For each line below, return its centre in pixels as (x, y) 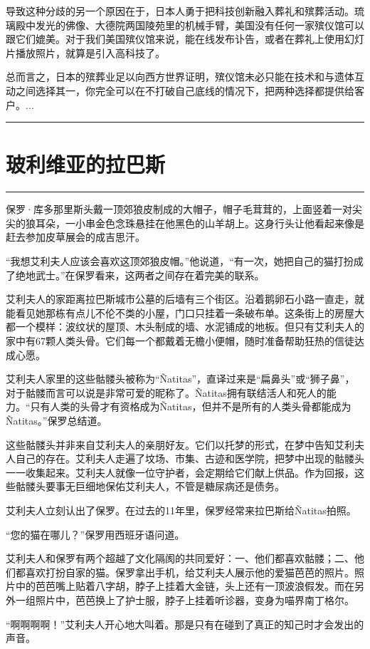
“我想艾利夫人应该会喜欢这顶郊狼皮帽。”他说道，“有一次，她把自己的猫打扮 (180, 261)
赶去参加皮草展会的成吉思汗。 (75, 237)
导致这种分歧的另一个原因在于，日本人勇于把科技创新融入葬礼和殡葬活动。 (180, 11)
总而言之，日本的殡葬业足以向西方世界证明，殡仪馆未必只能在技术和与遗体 (180, 77)
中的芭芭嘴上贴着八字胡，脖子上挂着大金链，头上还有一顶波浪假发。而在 (185, 586)
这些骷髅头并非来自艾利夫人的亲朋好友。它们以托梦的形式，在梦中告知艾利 (180, 444)
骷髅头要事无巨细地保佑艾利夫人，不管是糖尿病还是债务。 (150, 486)
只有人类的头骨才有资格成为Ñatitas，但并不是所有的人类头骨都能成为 (191, 406)
